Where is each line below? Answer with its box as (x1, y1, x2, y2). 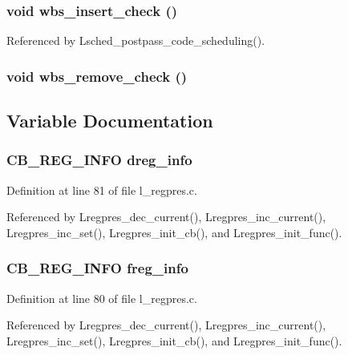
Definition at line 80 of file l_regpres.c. (6, 289, 197, 306)
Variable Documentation (6, 108, 213, 133)
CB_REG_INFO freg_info (6, 258, 188, 278)
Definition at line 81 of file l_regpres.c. (6, 181, 197, 198)
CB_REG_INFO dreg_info (6, 150, 192, 170)
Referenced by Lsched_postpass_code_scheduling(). (6, 32, 265, 49)
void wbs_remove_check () (6, 66, 188, 86)
